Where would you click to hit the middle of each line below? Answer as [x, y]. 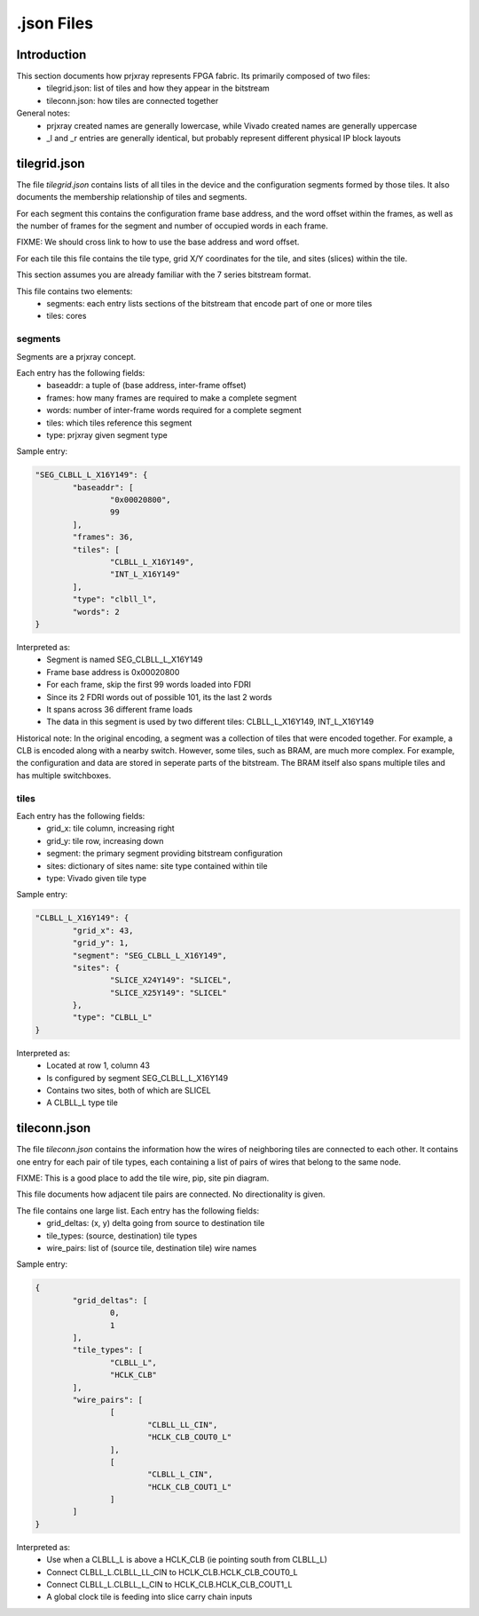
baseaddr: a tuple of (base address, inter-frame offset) [147, 386]
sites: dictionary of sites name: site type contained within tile [157, 865]
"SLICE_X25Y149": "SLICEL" [169, 992]
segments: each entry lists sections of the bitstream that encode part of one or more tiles [209, 304]
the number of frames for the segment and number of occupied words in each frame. [172, 226]
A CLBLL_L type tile [82, 1103]
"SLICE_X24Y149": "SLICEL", [171, 980]
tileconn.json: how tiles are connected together [133, 100]
